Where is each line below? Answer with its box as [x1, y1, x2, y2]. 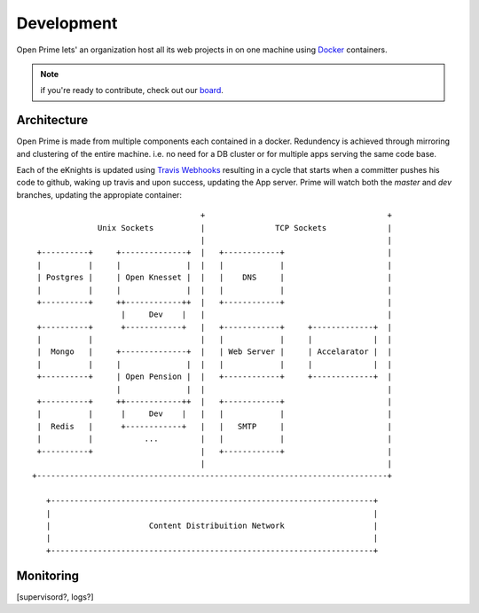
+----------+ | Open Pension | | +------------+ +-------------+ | [36, 372, 393, 381]
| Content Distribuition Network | [45, 520, 379, 530]
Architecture [16, 113, 89, 128]
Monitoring [16, 568, 80, 583]
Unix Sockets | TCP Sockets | [98, 223, 393, 232]
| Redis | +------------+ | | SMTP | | [36, 421, 393, 431]
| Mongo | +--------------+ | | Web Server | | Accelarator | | [36, 347, 393, 357]
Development [16, 13, 118, 33]
